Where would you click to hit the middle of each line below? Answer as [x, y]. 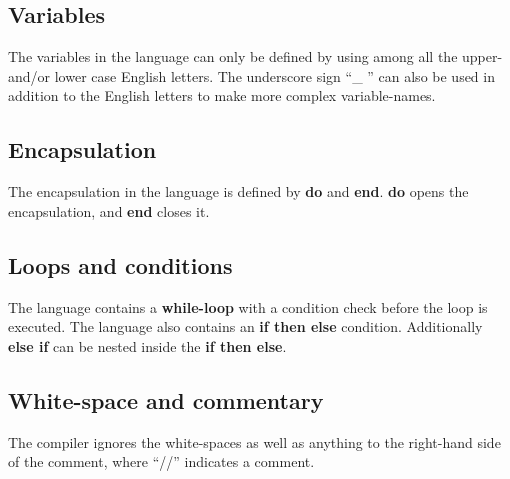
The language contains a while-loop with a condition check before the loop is [248, 306]
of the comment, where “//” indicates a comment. [161, 461]
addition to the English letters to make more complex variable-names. [222, 95]
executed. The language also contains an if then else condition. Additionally [245, 326]
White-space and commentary [166, 399]
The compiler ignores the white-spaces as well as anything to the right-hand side [254, 441]
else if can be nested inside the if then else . [147, 345]
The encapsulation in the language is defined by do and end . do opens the [238, 191]
